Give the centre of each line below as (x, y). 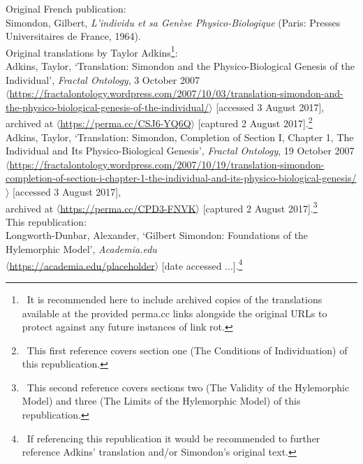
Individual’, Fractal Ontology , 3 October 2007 (103, 79)
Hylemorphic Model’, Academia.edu (81, 249)
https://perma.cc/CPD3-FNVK (128, 208)
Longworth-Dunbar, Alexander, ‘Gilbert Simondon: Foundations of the (157, 235)
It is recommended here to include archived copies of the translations (175, 299)
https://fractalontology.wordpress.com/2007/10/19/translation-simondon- (167, 164)
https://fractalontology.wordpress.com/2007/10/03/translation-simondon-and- (176, 93)
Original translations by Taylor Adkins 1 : (92, 51)
